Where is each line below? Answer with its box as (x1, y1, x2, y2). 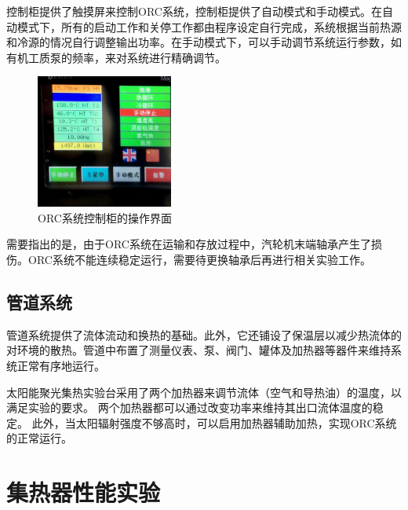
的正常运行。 (6, 430, 72, 446)
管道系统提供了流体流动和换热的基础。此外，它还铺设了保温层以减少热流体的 (6, 326, 402, 343)
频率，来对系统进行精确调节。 (71, 49, 226, 65)
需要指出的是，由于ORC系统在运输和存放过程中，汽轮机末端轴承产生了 (6, 236, 371, 252)
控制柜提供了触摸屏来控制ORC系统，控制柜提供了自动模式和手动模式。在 (6, 3, 382, 19)
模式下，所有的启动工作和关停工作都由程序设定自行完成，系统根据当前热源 (16, 18, 402, 35)
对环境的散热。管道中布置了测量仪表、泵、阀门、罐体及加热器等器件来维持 (6, 342, 391, 358)
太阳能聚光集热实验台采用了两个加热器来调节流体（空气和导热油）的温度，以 (6, 383, 402, 400)
